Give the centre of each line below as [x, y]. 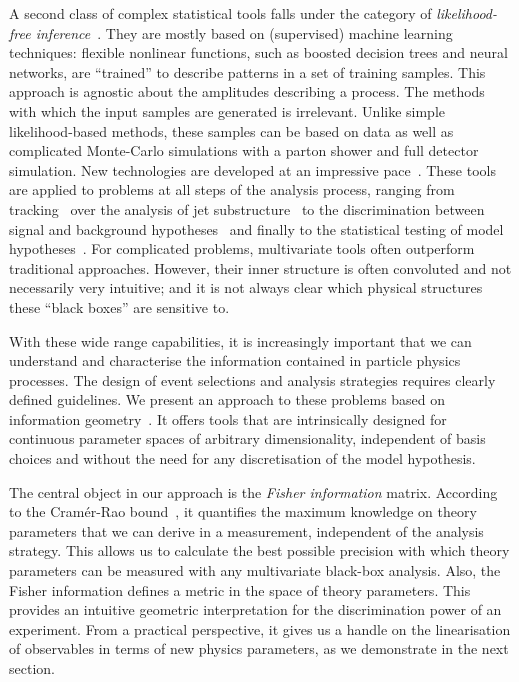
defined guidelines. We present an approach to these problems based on [227, 399]
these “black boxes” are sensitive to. [119, 306]
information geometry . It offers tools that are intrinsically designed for [228, 418]
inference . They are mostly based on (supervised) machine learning [244, 32]
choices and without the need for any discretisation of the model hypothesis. [242, 458]
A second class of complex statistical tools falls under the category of [220, 13]
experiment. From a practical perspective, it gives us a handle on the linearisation [260, 628]
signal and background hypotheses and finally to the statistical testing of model [256, 228]
